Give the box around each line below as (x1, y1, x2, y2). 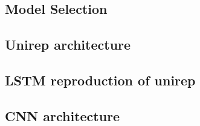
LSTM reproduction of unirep (5, 70, 196, 89)
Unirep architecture (5, 35, 131, 54)
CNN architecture (5, 106, 120, 125)
